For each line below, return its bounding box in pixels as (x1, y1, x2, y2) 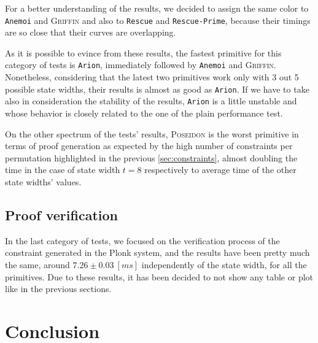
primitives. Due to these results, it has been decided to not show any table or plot (5, 270, 314, 283)
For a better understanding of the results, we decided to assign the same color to (5, 2, 309, 14)
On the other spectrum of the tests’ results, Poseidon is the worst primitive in (5, 127, 299, 140)
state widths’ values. (5, 175, 82, 188)
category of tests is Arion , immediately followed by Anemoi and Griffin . (5, 58, 276, 71)
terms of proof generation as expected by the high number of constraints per (5, 139, 293, 152)
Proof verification (5, 205, 118, 224)
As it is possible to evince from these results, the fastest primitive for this (5, 46, 282, 59)
